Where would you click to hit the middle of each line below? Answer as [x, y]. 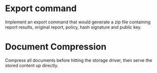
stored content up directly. [32, 65]
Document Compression [56, 47]
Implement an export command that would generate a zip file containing [78, 22]
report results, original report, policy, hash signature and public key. [73, 27]
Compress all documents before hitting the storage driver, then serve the [79, 60]
